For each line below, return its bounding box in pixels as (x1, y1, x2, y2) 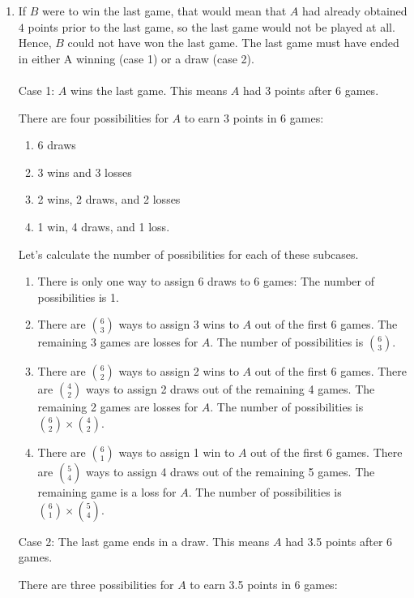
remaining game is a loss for (37, 483, 177, 500)
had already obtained (302, 2, 408, 19)
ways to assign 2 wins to (118, 363, 239, 380)
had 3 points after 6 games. (243, 81, 379, 98)
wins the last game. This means (70, 81, 228, 98)
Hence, (18, 34, 52, 51)
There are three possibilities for (18, 575, 174, 592)
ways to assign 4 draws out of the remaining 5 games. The (86, 462, 375, 480)
